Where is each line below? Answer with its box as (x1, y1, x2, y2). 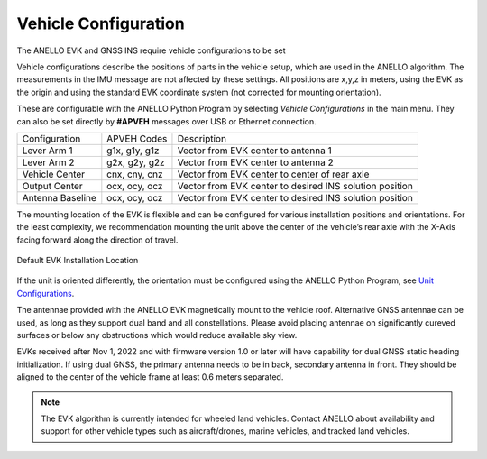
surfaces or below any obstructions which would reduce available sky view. (16, 330, 298, 341)
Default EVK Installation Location (16, 255, 139, 266)
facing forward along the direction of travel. (16, 234, 179, 245)
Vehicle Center (22, 168, 86, 180)
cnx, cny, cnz (106, 168, 163, 180)
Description (177, 132, 227, 144)
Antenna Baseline (22, 191, 96, 204)
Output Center (22, 179, 83, 192)
